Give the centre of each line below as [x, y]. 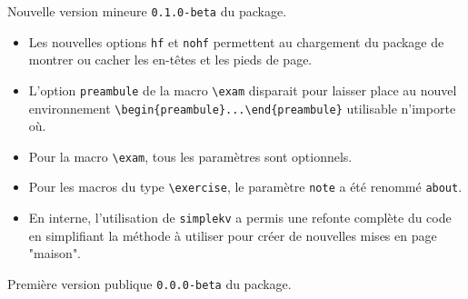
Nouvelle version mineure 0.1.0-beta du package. [147, 11]
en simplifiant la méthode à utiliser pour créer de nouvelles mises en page [233, 235]
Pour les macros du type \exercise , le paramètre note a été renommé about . [245, 187]
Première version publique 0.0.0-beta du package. [149, 283]
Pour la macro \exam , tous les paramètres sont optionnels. [190, 156]
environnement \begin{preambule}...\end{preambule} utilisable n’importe [242, 108]
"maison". [55, 253]
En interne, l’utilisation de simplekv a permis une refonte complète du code [240, 218]
